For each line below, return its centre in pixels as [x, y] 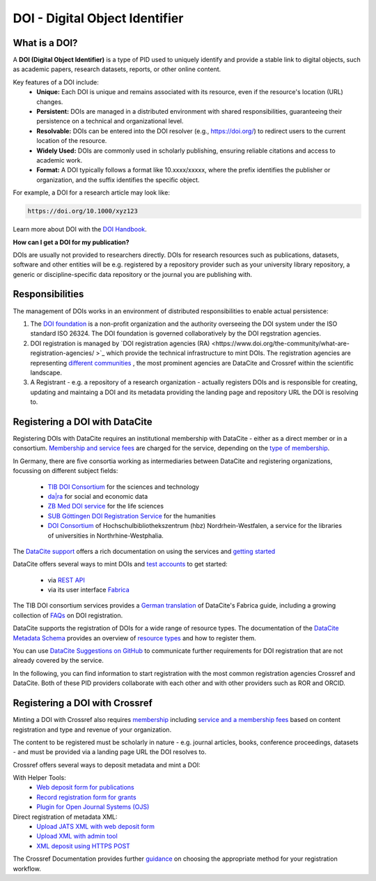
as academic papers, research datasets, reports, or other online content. [117, 69]
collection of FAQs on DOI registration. [68, 615]
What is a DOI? [45, 43]
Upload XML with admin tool [77, 836]
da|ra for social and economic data [98, 496]
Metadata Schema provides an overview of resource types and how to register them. [135, 638]
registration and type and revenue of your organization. [92, 730]
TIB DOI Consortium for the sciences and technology [124, 487]
